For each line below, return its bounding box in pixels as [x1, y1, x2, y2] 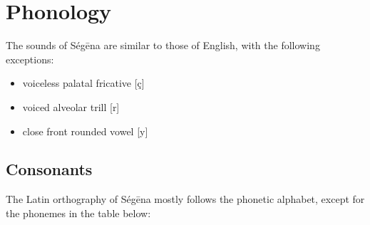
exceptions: [6, 51, 54, 66]
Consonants [6, 158, 93, 180]
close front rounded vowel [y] [22, 123, 148, 138]
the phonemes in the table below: [6, 205, 151, 220]
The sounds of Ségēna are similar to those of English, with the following [6, 38, 320, 53]
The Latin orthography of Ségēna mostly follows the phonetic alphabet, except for [6, 192, 365, 206]
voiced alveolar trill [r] [22, 99, 120, 114]
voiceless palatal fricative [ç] [22, 75, 145, 90]
